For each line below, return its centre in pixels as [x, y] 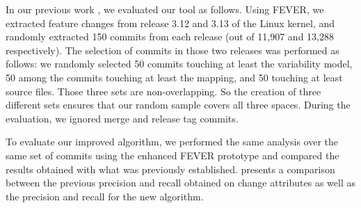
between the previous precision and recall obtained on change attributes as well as [180, 183]
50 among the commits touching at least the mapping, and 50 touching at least [174, 77]
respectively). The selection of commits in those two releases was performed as [173, 50]
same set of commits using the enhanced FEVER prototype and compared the [173, 155]
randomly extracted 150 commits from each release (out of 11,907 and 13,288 [170, 37]
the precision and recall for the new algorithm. [105, 196]
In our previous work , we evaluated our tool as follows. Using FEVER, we [165, 9]
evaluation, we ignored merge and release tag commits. [122, 118]
